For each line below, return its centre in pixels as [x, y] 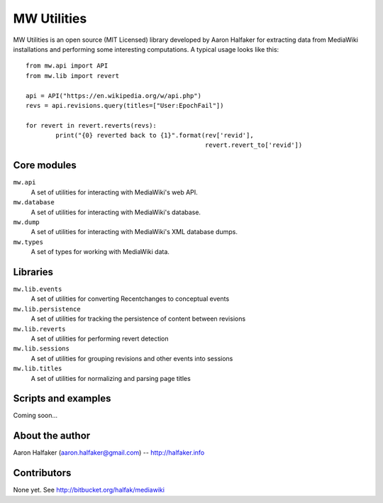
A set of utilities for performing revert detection [100, 338]
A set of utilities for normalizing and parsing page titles [111, 378]
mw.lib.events [38, 289]
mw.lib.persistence [47, 309]
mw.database [34, 203]
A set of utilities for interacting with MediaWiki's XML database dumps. [134, 232]
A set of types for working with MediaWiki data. [100, 252]
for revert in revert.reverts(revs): [91, 125]
